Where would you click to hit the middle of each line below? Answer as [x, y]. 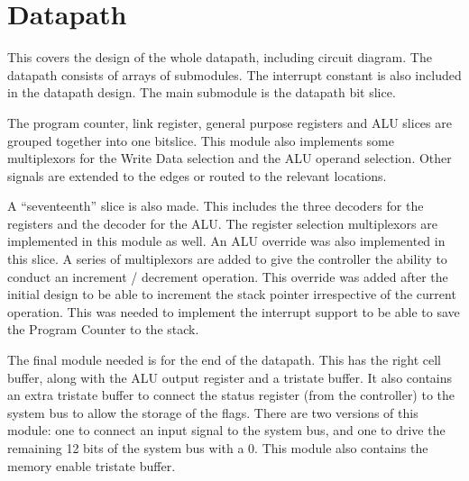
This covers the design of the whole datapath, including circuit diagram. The [220, 57]
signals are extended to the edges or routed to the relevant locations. [197, 175]
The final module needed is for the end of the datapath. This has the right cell [224, 360]
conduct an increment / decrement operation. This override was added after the [228, 276]
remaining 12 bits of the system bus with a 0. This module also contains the [218, 448]
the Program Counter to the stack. [103, 329]
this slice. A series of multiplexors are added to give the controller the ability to [227, 259]
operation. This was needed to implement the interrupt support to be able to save [234, 311]
